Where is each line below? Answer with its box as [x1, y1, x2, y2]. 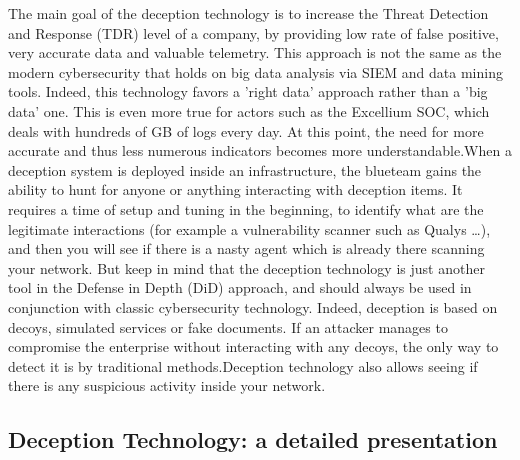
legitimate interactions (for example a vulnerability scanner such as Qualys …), [8, 218, 491, 239]
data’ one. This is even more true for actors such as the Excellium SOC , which [8, 100, 490, 121]
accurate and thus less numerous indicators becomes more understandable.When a [8, 140, 512, 161]
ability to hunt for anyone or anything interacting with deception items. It [8, 179, 463, 200]
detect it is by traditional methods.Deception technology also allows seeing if [8, 355, 478, 376]
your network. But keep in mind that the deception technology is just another [8, 257, 485, 278]
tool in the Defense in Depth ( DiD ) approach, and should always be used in [8, 277, 472, 298]
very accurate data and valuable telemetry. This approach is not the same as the [8, 42, 502, 63]
